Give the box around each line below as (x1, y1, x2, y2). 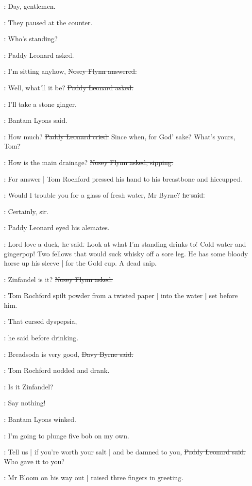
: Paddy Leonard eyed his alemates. (4, 222, 110, 233)
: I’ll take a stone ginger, (4, 99, 77, 109)
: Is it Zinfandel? (4, 381, 53, 391)
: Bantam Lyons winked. (4, 414, 77, 424)
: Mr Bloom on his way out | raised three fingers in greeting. (4, 472, 184, 483)
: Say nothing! (4, 398, 46, 408)
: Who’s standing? (4, 34, 58, 44)
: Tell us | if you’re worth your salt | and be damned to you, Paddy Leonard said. (4, 447, 246, 457)
